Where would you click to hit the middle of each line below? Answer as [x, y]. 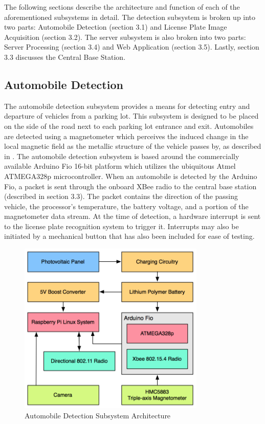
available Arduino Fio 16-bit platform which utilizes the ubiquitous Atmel [120, 166]
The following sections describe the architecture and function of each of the [122, 7]
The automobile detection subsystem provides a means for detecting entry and [127, 106]
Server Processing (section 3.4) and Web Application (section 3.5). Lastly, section [132, 47]
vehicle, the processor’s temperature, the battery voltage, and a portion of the [126, 206]
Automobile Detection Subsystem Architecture [98, 415]
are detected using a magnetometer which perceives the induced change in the [126, 136]
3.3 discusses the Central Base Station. [65, 57]
